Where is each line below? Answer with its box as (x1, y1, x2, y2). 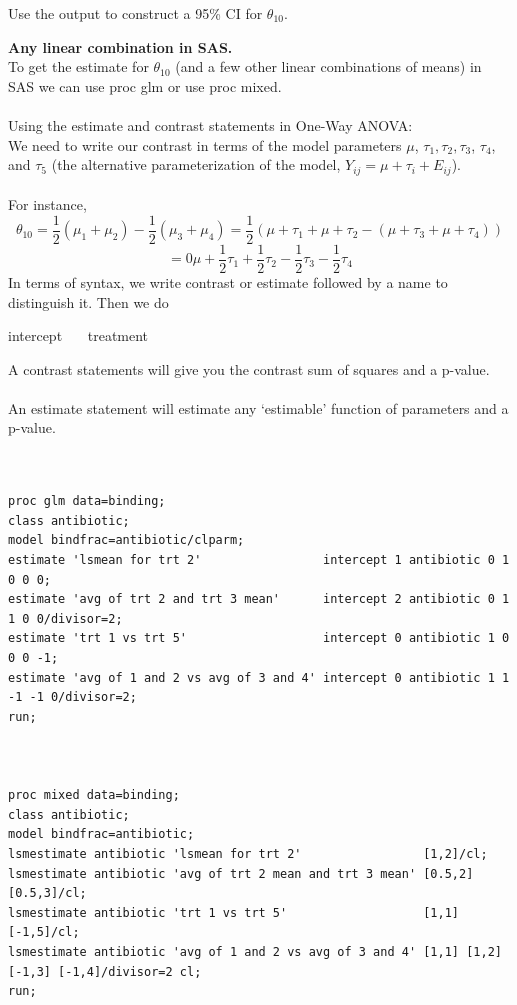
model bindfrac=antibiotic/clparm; (8, 533, 245, 548)
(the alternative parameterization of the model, (51, 154, 341, 175)
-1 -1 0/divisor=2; (8, 690, 137, 705)
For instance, (8, 194, 87, 215)
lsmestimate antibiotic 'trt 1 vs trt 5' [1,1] (8, 905, 460, 920)
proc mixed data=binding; (8, 788, 180, 803)
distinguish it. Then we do (8, 291, 169, 312)
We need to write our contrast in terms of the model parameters (8, 134, 402, 155)
